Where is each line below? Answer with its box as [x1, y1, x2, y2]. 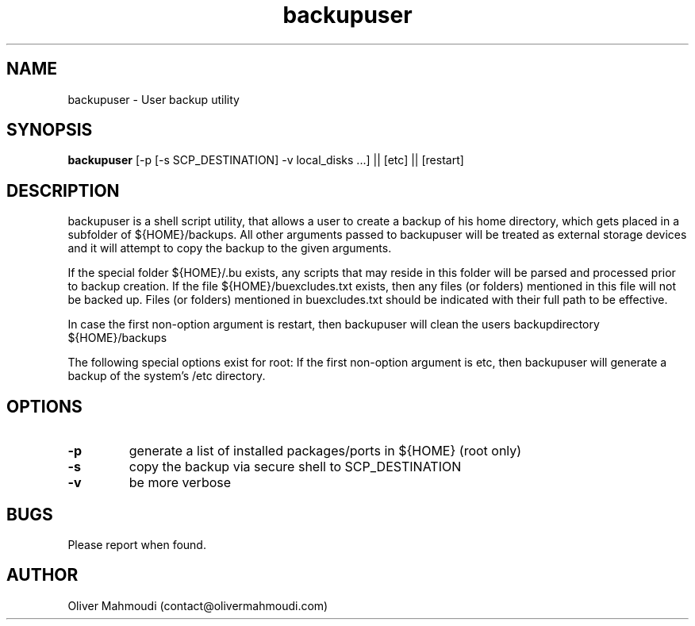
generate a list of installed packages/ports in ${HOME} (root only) [129, 443, 522, 459]
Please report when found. [67, 537, 206, 551]
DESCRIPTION [6, 180, 120, 201]
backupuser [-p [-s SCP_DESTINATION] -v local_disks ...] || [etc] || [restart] [67, 153, 464, 167]
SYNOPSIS [6, 120, 93, 140]
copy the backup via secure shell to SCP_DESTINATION [129, 459, 462, 475]
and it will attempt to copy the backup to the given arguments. [67, 241, 392, 255]
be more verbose [129, 474, 232, 491]
